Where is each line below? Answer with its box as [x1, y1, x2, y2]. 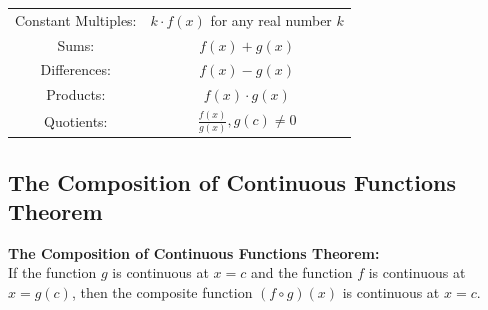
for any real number [210, 9, 332, 30]
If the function [8, 262, 97, 283]
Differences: [40, 59, 111, 80]
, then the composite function [71, 282, 253, 303]
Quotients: [44, 111, 108, 132]
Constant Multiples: [15, 9, 137, 30]
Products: [46, 84, 106, 105]
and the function [250, 262, 353, 283]
